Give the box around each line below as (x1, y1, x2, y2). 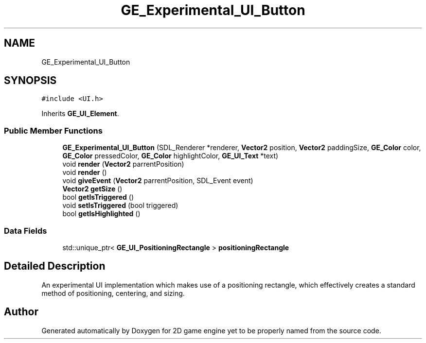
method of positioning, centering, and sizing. (41, 289, 185, 297)
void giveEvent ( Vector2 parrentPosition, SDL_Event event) (62, 176, 253, 185)
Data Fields (4, 225, 47, 236)
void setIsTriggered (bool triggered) (62, 201, 178, 210)
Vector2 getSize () (62, 185, 123, 193)
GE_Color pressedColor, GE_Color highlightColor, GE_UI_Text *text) (62, 152, 279, 160)
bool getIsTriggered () (62, 193, 134, 202)
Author (4, 306, 38, 318)
